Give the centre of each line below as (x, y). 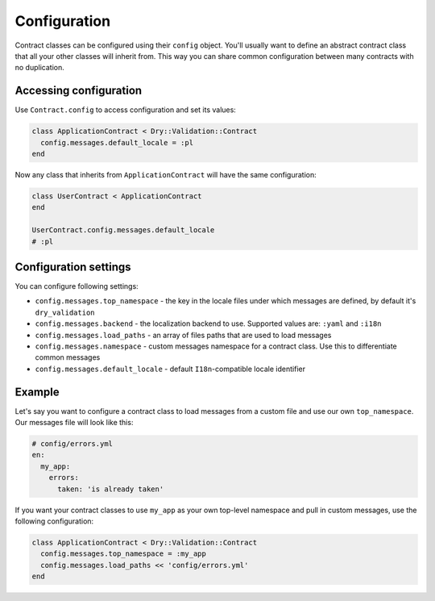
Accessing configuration (79, 91)
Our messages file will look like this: (74, 423)
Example (37, 392)
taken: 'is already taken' (111, 489)
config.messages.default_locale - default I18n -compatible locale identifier (170, 369)
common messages (68, 357)
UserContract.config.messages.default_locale (123, 230)
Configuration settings (73, 267)
